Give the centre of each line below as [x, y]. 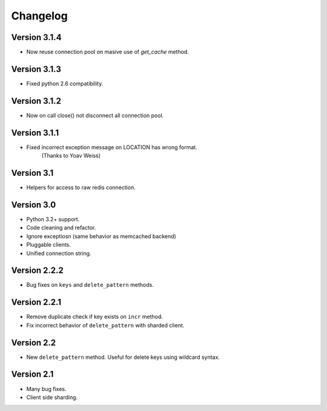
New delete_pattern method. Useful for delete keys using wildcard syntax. [123, 357]
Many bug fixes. [46, 389]
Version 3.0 [34, 205]
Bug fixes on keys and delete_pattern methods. [90, 285]
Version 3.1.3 [36, 69]
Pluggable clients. [48, 245]
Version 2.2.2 [37, 271]
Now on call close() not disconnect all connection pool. [95, 115]
